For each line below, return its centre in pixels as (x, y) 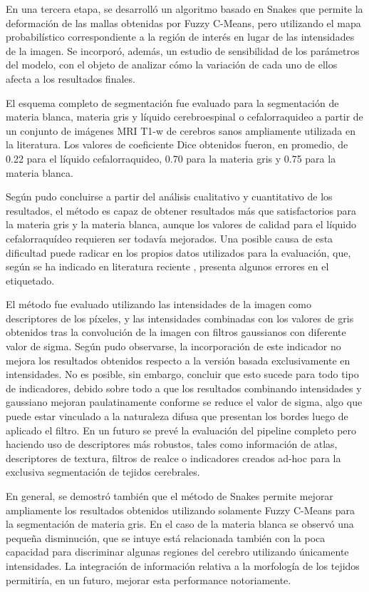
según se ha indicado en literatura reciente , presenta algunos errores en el (167, 266)
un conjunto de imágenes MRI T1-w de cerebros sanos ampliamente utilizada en (181, 130)
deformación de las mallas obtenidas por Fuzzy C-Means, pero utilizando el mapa (183, 22)
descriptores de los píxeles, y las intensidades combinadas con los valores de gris (180, 318)
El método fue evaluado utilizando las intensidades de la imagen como (158, 304)
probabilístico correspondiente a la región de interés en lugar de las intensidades (180, 37)
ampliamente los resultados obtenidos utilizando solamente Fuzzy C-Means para (180, 510)
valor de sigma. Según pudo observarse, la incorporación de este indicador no (173, 346)
